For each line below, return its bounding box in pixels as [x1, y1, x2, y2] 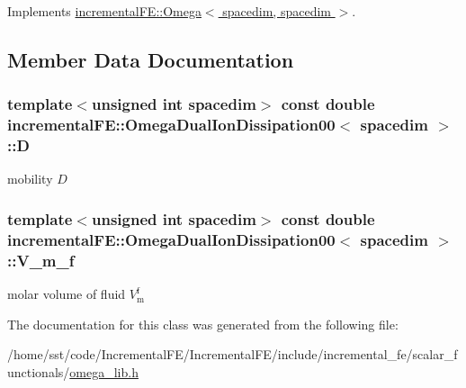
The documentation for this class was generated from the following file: [7, 314, 399, 333]
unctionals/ [7, 362, 70, 381]
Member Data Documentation [7, 45, 294, 73]
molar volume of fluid [7, 284, 126, 303]
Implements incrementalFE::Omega [7, 2, 202, 20]
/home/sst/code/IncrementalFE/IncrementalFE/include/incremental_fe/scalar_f [7, 345, 458, 364]
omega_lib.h [69, 362, 139, 381]
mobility [7, 169, 53, 188]
